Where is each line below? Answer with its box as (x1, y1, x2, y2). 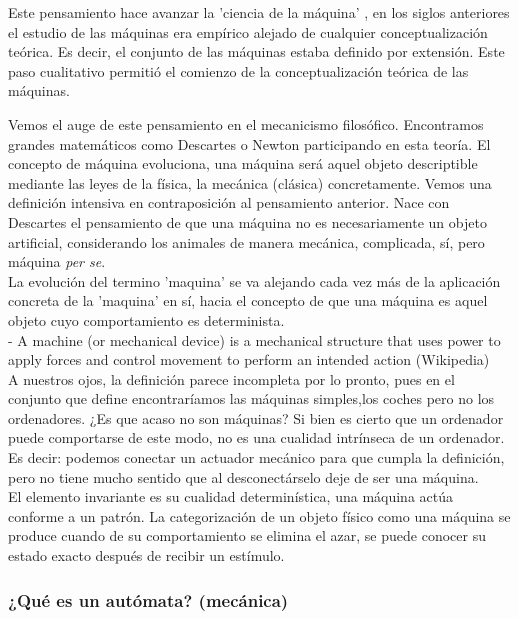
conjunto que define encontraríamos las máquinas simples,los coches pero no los (8, 388, 495, 409)
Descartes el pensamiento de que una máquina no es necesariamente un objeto (8, 211, 487, 232)
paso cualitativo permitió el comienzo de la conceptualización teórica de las (8, 60, 469, 81)
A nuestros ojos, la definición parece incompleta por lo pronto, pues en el (8, 368, 455, 389)
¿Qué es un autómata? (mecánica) (8, 587, 289, 612)
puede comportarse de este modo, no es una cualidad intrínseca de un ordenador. (8, 427, 505, 448)
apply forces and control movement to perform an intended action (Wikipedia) (8, 349, 490, 370)
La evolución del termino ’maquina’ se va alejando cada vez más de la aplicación (8, 270, 501, 291)
